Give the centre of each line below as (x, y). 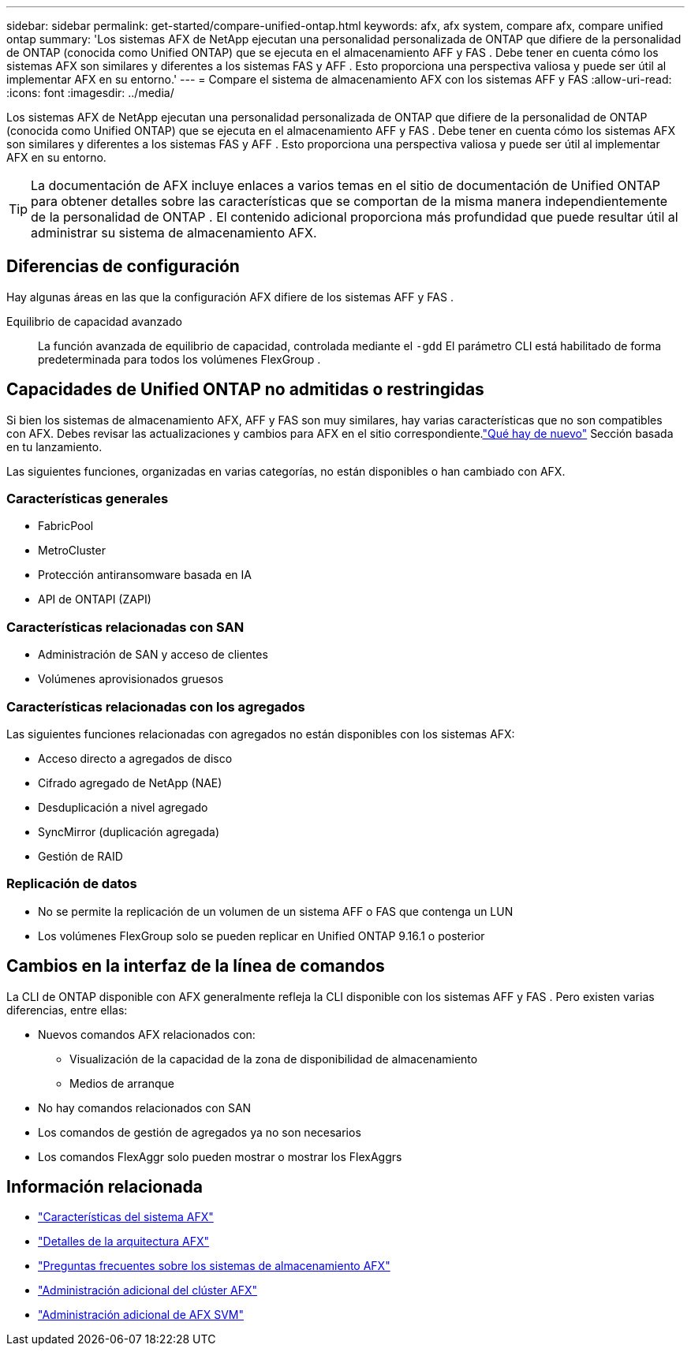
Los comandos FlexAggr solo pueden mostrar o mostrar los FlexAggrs (220, 1156)
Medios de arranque (122, 1083)
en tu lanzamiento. (54, 446)
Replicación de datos (72, 884)
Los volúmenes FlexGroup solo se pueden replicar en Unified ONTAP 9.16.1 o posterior (261, 936)
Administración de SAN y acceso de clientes (153, 655)
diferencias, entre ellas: (67, 1010)
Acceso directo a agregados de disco (135, 758)
